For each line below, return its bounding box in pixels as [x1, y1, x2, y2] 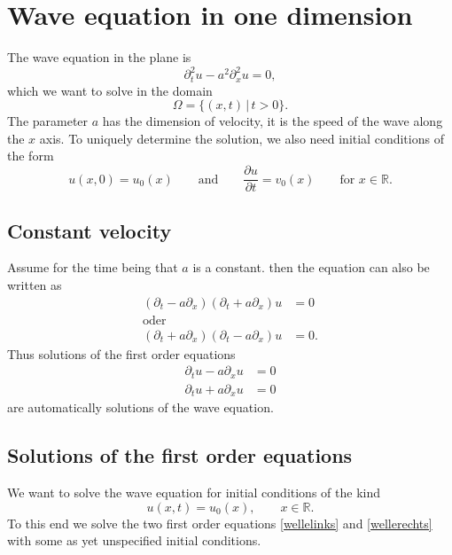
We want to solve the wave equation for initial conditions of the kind [7, 482, 380, 501]
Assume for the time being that [7, 258, 178, 277]
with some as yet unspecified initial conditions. [7, 531, 261, 550]
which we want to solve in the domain [7, 81, 213, 99]
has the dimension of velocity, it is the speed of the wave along [102, 112, 443, 130]
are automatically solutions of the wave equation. [7, 398, 274, 417]
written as [7, 275, 62, 293]
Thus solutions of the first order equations [7, 344, 236, 363]
